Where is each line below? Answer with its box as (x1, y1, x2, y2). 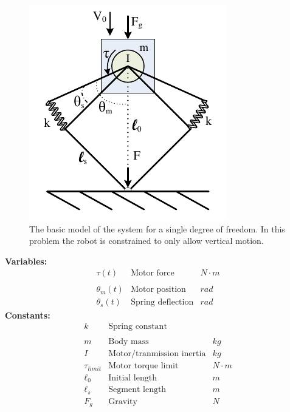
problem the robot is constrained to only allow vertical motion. (29, 234, 264, 247)
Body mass (108, 337, 149, 346)
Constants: (5, 308, 50, 321)
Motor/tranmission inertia (108, 350, 206, 359)
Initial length (108, 373, 157, 382)
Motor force (131, 269, 174, 278)
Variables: (5, 254, 47, 267)
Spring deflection (131, 298, 194, 307)
